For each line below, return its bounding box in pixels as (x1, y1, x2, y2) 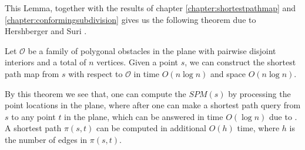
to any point (11, 110, 56, 122)
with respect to (68, 67, 123, 79)
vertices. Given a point (96, 56, 179, 68)
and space (210, 67, 246, 79)
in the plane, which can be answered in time (64, 110, 223, 122)
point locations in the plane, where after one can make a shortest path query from (5, 99, 301, 111)
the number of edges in (5, 133, 88, 145)
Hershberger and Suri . (5, 25, 87, 37)
